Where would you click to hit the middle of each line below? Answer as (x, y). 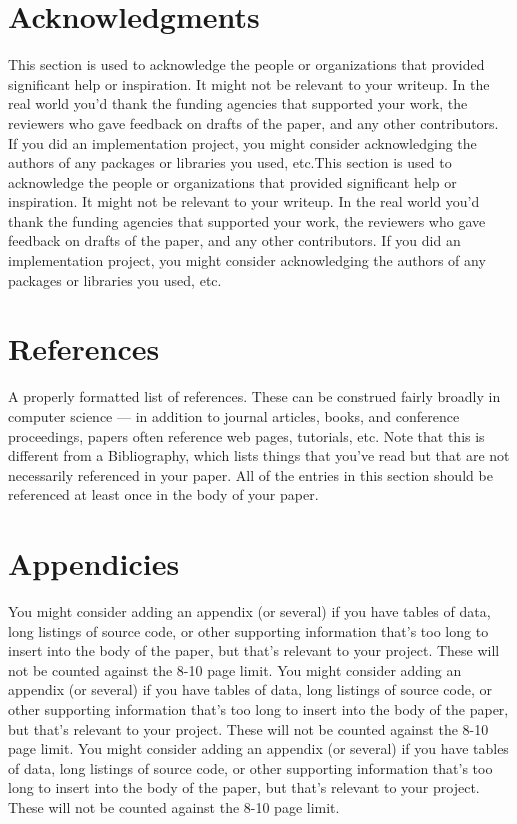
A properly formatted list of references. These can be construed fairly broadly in (254, 396)
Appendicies (94, 563)
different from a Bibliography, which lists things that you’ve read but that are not (259, 455)
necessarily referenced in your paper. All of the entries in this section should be (250, 474)
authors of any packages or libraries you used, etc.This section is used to (230, 162)
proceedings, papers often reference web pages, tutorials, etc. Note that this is (246, 435)
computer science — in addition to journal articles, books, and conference (234, 415)
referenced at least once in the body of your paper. (163, 494)
